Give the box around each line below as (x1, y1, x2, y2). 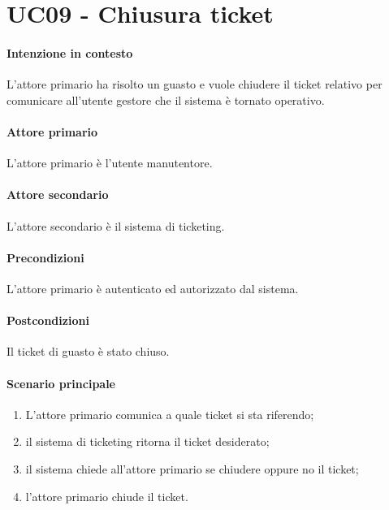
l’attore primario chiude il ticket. (25, 487, 188, 504)
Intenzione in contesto (6, 44, 133, 61)
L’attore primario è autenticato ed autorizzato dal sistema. (6, 279, 299, 296)
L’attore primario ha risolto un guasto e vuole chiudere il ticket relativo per (6, 76, 383, 93)
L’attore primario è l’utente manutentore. (6, 154, 213, 171)
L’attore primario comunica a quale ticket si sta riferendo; (25, 405, 314, 422)
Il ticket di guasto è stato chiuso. (6, 343, 170, 360)
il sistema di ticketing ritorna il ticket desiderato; (25, 433, 270, 450)
